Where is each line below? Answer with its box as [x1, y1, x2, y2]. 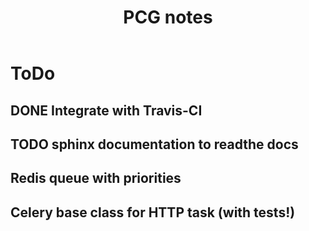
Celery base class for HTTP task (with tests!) [10, 204, 296, 221]
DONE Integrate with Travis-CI [10, 102, 203, 119]
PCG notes [123, 6, 213, 29]
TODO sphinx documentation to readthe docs [10, 136, 299, 153]
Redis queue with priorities [10, 170, 182, 187]
